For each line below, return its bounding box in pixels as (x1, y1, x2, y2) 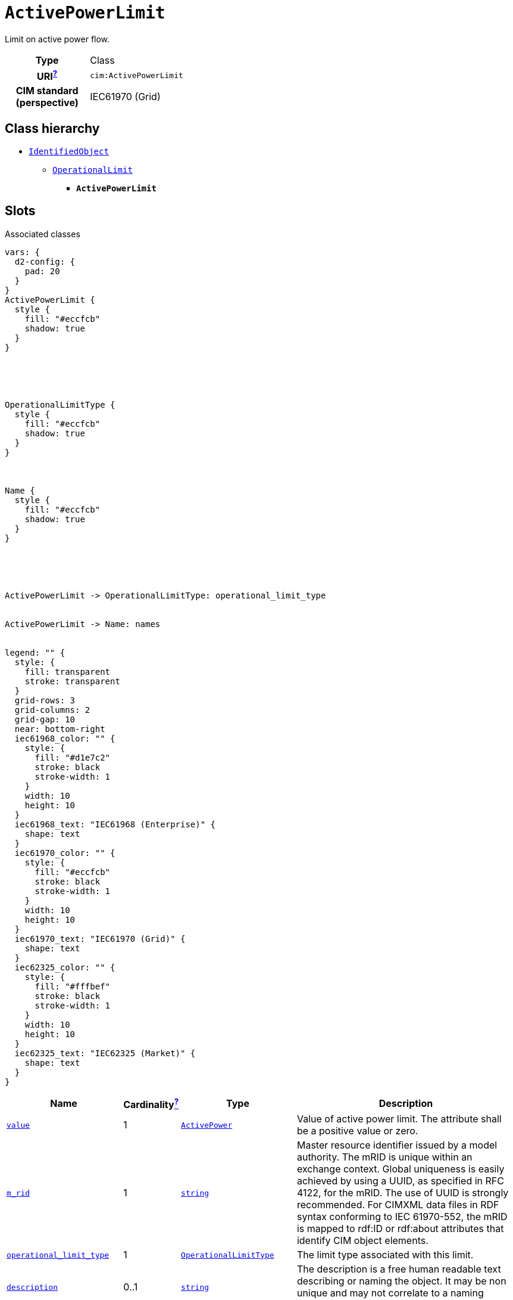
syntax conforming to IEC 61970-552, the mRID (296, 1211, 508, 1223)
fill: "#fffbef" (35, 981, 111, 991)
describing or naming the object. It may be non (296, 1275, 506, 1287)
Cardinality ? (123, 1096, 179, 1111)
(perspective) (15, 97, 79, 109)
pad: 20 (24, 266, 60, 276)
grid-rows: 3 (14, 695, 76, 705)
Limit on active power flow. (5, 33, 110, 44)
